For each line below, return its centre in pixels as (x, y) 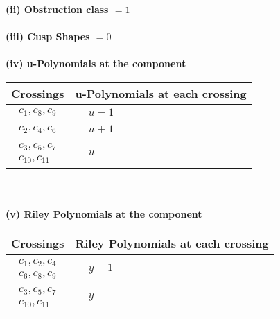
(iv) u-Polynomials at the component (96, 63)
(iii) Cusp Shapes (48, 36)
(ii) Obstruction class (57, 9)
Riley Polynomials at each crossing (172, 243)
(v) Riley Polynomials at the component (104, 213)
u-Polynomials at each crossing (161, 93)
